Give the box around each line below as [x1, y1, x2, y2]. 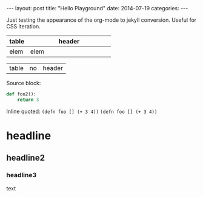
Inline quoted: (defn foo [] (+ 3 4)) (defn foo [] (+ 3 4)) [6, 108, 158, 115]
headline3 [6, 171, 37, 179]
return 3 [17, 97, 39, 103]
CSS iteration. [6, 23, 41, 30]
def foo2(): [6, 91, 36, 97]
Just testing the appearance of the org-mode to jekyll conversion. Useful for [6, 16, 197, 24]
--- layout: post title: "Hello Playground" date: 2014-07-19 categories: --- [6, 5, 188, 11]
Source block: [6, 80, 41, 86]
